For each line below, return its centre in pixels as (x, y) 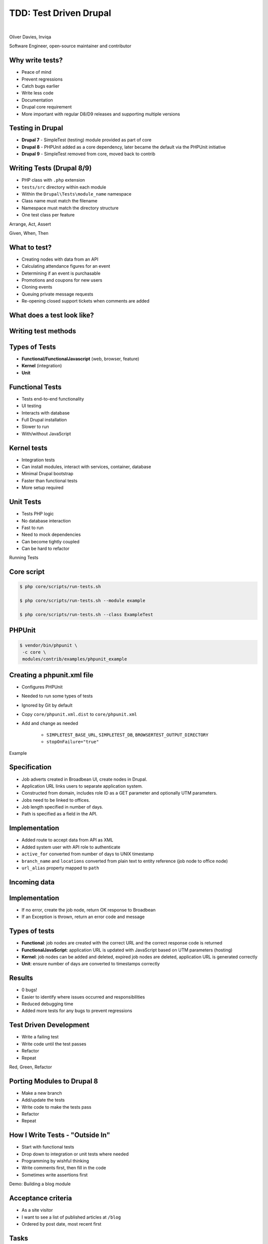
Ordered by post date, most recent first (62, 1224)
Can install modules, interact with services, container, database (86, 467)
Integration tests (38, 460)
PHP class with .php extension (53, 180)
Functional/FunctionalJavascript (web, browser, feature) (80, 359)
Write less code (38, 93)
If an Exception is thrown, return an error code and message (83, 917)
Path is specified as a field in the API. (60, 814)
